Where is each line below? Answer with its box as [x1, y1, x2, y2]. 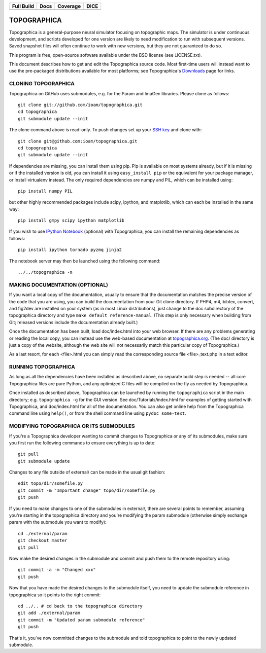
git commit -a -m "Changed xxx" [18, 567, 96, 573]
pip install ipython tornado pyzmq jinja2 [18, 247, 122, 253]
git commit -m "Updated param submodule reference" [18, 617, 145, 622]
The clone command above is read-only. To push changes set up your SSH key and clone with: [9, 127, 202, 133]
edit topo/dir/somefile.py [18, 481, 83, 486]
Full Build [12, 3, 34, 9]
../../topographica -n [18, 269, 73, 275]
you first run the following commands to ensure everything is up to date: [9, 439, 156, 446]
